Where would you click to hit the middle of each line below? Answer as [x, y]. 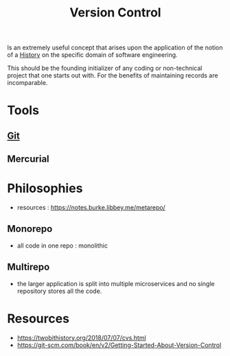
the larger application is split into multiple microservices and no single [116, 283]
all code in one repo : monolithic [62, 246]
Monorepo [30, 229]
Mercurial [28, 159]
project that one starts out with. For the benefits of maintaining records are [113, 75]
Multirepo [28, 267]
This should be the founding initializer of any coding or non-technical [105, 68]
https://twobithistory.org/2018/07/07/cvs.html [81, 337]
